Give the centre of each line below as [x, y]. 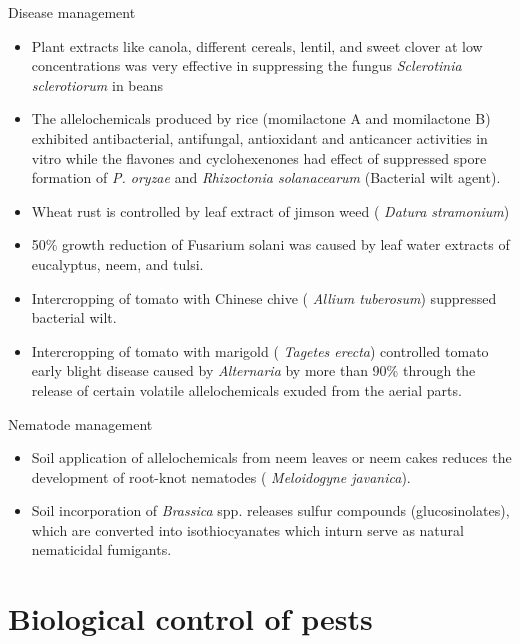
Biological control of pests [190, 618]
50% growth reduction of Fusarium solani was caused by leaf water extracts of [270, 244]
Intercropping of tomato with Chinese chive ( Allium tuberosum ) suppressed [264, 297]
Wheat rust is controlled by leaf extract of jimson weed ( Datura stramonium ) [270, 210]
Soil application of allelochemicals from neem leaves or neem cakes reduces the [271, 457]
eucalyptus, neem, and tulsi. [117, 263]
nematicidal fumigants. [101, 549]
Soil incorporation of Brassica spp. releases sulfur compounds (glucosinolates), [270, 510]
